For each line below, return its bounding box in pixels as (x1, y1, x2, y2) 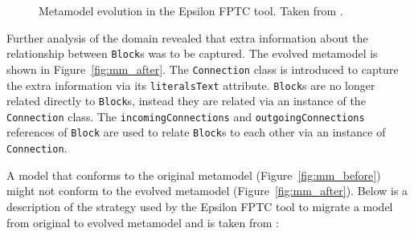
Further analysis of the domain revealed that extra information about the (6, 29, 368, 46)
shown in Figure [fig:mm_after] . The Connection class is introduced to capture (6, 60, 399, 77)
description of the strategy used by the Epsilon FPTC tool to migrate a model (6, 197, 393, 214)
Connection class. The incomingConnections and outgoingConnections (6, 108, 365, 124)
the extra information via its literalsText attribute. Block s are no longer (6, 76, 375, 93)
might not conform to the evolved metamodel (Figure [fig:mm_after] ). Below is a (6, 182, 408, 199)
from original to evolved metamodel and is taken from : (6, 214, 279, 230)
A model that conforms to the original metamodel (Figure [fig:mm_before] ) (6, 166, 381, 183)
